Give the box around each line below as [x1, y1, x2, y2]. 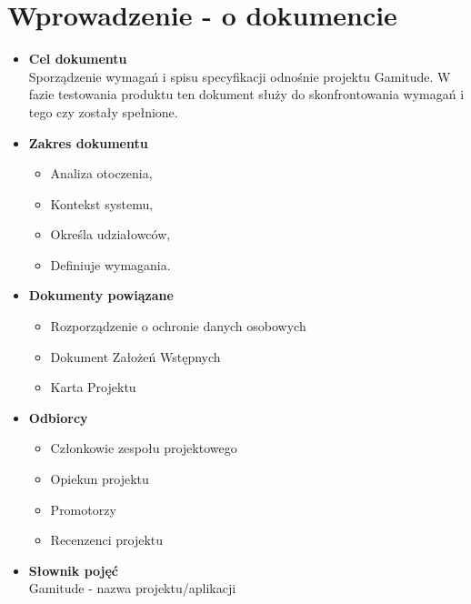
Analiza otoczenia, [50, 164, 153, 183]
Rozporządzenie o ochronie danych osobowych [50, 317, 306, 336]
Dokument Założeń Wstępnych [50, 347, 221, 366]
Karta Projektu [50, 377, 136, 397]
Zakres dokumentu [28, 133, 148, 152]
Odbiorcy [28, 408, 88, 427]
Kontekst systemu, [50, 194, 154, 213]
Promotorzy [50, 499, 116, 518]
